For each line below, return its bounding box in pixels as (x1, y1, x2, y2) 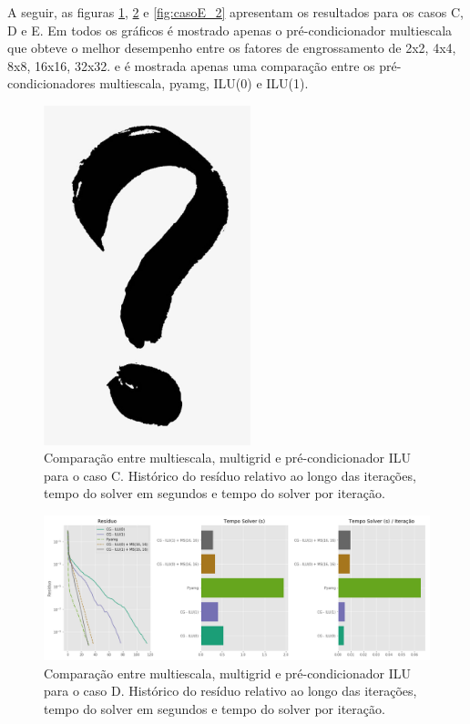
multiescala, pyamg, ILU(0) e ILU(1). (99, 74, 309, 93)
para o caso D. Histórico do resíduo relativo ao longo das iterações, (44, 681, 417, 700)
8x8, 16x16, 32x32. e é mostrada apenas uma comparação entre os (7, 56, 375, 75)
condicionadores (7, 74, 96, 93)
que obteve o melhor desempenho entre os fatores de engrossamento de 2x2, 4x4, (7, 38, 456, 57)
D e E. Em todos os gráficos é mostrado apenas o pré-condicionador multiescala (7, 20, 453, 39)
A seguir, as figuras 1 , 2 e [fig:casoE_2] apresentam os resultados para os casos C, (7, 3, 464, 21)
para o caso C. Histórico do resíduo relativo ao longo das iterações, (44, 465, 416, 484)
